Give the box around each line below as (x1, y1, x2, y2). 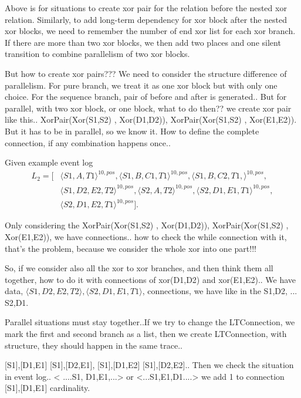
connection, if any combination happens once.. (5, 136, 171, 149)
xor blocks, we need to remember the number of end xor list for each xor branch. (5, 25, 296, 37)
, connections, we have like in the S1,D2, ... (142, 285, 297, 297)
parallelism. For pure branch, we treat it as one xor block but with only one (5, 79, 278, 91)
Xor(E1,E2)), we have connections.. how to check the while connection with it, (5, 230, 287, 242)
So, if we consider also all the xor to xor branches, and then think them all (5, 262, 273, 274)
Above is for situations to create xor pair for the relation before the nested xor (5, 2, 287, 14)
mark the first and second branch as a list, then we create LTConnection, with (5, 328, 287, 340)
